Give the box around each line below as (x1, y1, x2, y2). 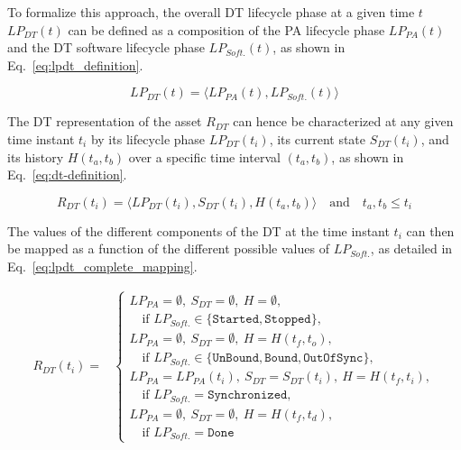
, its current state (269, 129, 366, 148)
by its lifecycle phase (90, 129, 206, 148)
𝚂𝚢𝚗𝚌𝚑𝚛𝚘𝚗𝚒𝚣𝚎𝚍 (207, 389, 288, 402)
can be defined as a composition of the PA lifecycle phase (68, 20, 385, 39)
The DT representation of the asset (7, 112, 202, 131)
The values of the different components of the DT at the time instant (7, 221, 390, 240)
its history (7, 147, 64, 166)
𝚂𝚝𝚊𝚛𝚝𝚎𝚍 (212, 313, 260, 326)
